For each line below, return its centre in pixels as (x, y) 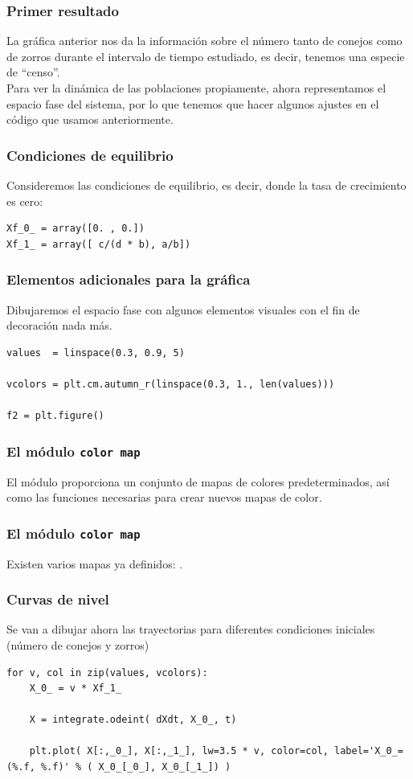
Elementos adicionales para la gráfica (129, 279)
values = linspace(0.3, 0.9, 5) (96, 353)
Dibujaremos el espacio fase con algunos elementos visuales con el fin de (183, 309)
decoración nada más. (59, 325)
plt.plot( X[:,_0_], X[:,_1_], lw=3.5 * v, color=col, (179, 751)
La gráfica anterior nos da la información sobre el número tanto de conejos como (204, 41)
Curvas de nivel (58, 599)
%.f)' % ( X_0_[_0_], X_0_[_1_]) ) (136, 767)
